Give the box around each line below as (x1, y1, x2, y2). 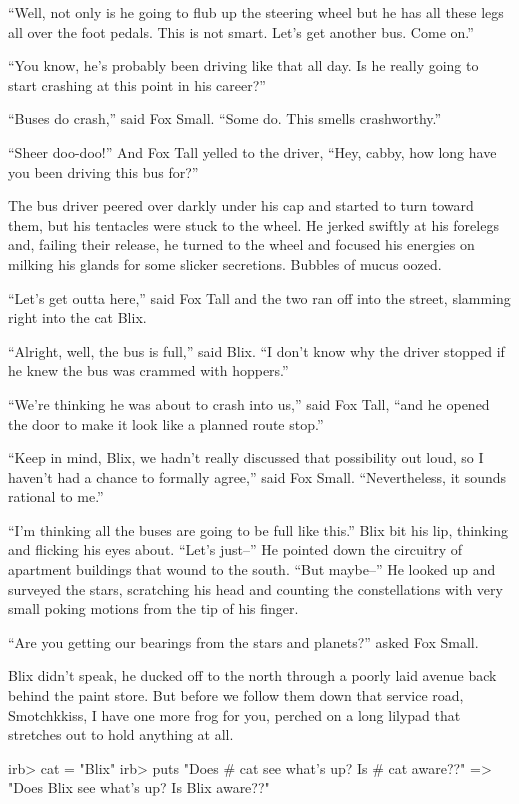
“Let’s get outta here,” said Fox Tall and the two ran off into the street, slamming (8, 287, 511, 308)
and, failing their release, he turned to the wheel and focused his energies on (8, 234, 475, 255)
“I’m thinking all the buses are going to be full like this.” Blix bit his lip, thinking (8, 519, 508, 540)
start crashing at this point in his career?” (8, 74, 266, 95)
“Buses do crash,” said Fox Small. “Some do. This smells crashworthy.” (8, 108, 442, 129)
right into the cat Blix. (8, 307, 147, 328)
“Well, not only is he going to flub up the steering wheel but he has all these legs (8, 2, 504, 22)
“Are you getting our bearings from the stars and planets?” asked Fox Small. (8, 631, 479, 652)
